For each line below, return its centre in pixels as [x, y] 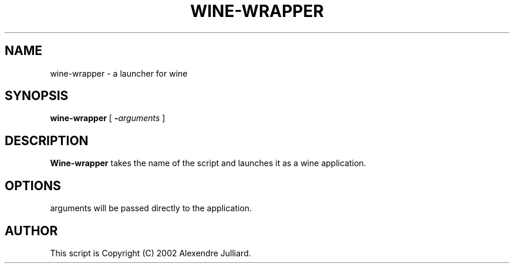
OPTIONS [33, 185]
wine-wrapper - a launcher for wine [119, 73]
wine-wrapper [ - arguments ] [108, 118]
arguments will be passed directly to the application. [151, 208]
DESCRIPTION [47, 140]
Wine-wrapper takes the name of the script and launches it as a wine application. [208, 163]
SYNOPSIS [37, 96]
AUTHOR [31, 231]
